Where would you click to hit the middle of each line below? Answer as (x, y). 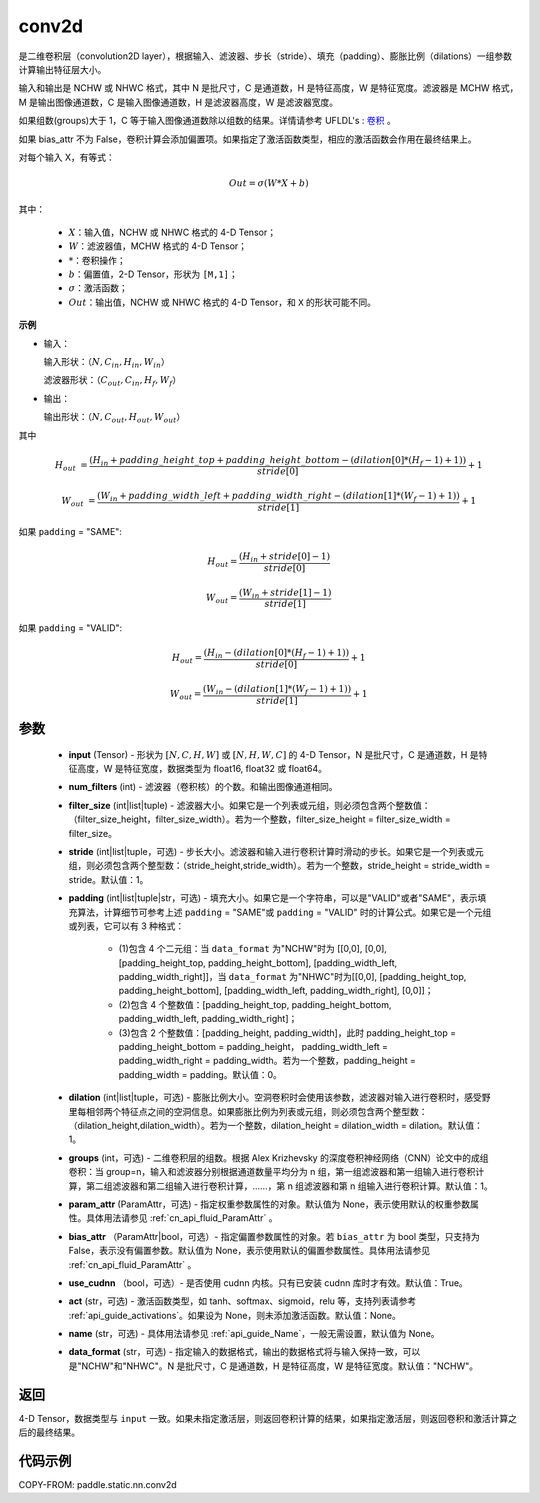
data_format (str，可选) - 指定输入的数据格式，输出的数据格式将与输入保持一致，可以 (244, 1352)
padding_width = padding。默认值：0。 (200, 1074)
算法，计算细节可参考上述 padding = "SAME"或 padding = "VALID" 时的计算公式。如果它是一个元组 (284, 912)
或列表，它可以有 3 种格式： (126, 926)
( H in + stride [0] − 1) (284, 557)
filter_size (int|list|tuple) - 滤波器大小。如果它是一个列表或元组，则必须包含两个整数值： (249, 805)
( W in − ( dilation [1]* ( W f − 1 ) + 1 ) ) (277, 690)
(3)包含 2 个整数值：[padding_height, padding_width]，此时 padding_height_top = (287, 1032)
